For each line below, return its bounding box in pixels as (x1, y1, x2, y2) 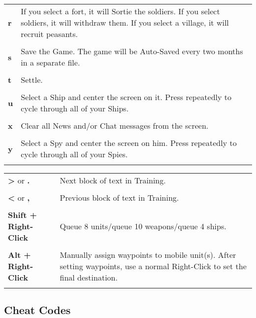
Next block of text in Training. (60, 175, 166, 186)
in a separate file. (21, 57, 80, 68)
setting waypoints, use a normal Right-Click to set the (60, 260, 247, 272)
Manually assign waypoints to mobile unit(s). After (60, 249, 236, 260)
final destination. (60, 272, 118, 283)
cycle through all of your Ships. (21, 103, 129, 114)
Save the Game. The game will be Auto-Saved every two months (21, 45, 243, 57)
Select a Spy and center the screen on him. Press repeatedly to (21, 137, 237, 148)
